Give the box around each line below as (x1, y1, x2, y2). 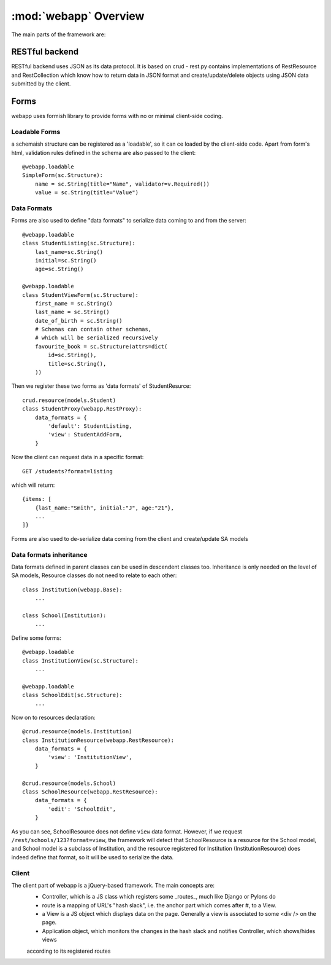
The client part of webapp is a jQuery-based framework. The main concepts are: (11, 881, 215, 889)
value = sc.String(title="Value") (34, 189, 139, 196)
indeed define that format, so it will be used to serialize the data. (11, 853, 174, 861)
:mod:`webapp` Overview (11, 9, 145, 23)
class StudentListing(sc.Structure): (22, 240, 136, 247)
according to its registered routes (26, 947, 111, 955)
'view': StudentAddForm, (48, 431, 123, 438)
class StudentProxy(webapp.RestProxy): (22, 406, 142, 412)
